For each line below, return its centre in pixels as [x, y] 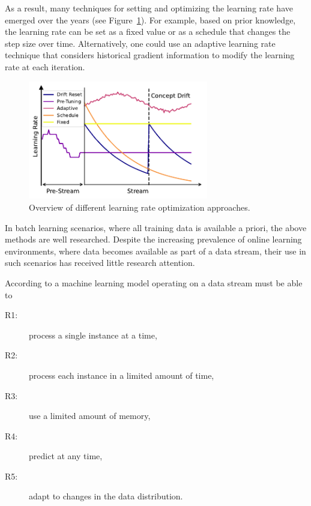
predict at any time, [66, 456]
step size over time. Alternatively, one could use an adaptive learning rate [140, 43]
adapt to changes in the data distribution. [106, 496]
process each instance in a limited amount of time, [122, 375]
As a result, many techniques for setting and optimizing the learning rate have [149, 8]
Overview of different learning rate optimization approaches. [140, 207]
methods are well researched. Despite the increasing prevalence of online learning [153, 239]
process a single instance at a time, [93, 335]
